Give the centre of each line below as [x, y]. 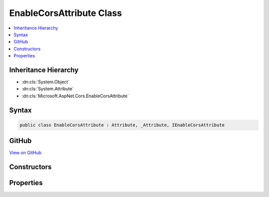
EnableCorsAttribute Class [66, 13]
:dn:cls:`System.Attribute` [48, 89]
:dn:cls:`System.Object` [46, 82]
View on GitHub [25, 153]
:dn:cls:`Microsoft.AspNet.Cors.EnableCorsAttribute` [75, 96]
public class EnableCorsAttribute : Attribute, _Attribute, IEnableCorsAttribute [122, 125]
